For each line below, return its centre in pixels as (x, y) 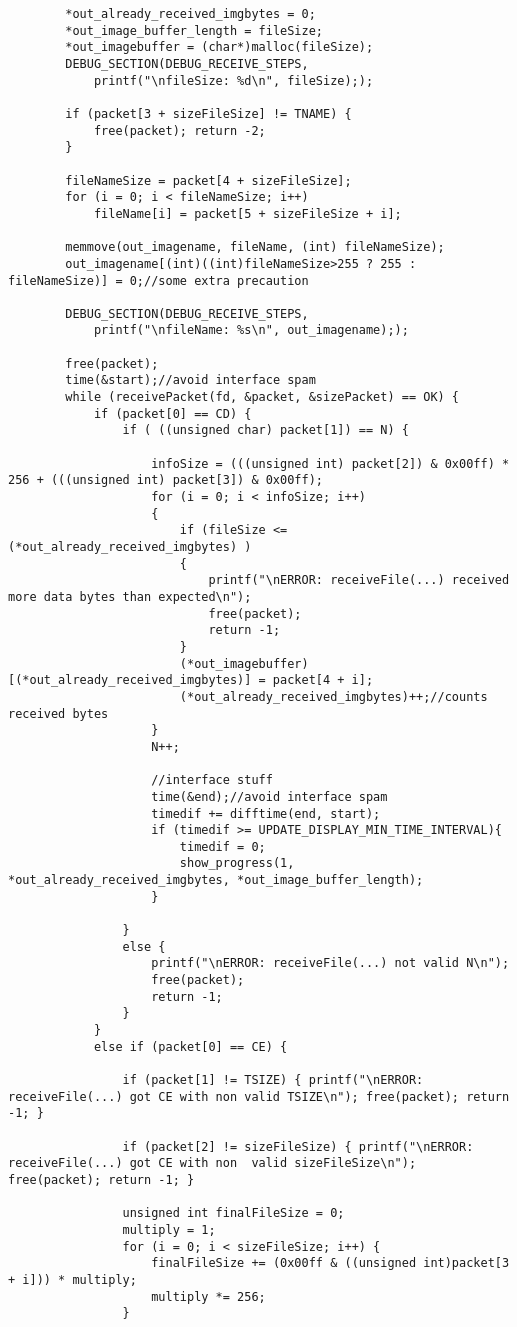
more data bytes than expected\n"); (130, 596)
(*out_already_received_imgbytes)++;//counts (333, 696)
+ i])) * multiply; (72, 1279)
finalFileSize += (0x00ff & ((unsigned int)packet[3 (330, 1263)
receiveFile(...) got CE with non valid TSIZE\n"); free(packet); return (259, 1096)
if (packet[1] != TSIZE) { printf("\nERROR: (273, 1080)
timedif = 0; (222, 846)
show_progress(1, (237, 863)
